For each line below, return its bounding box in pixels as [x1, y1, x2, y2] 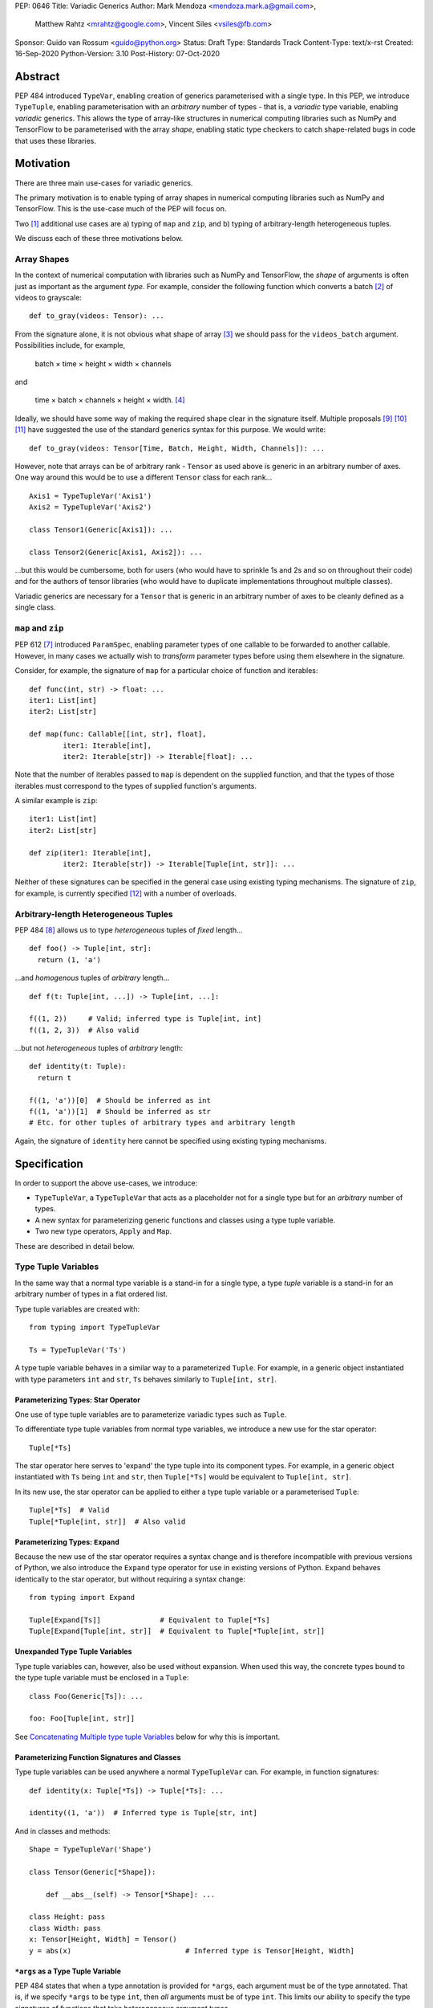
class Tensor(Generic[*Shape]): [29, 1867, 156, 1876]
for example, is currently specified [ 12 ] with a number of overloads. [14, 888, 237, 898]
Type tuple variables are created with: [14, 1304, 140, 1313]
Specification [14, 1157, 83, 1170]
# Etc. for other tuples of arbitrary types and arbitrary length [29, 1118, 296, 1128]
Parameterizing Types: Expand [14, 1537, 119, 1546]
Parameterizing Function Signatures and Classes [14, 1752, 181, 1762]
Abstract [14, 69, 60, 84]
